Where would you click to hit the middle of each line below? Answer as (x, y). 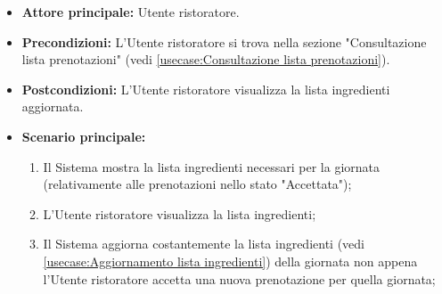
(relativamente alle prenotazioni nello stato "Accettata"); (197, 184)
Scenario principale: (84, 136)
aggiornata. (53, 106)
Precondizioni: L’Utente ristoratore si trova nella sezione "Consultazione (224, 41)
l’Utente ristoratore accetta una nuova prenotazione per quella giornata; (239, 278)
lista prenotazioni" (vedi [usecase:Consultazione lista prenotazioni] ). (206, 59)
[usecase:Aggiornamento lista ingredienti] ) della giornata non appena (230, 261)
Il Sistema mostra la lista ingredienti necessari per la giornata (211, 166)
